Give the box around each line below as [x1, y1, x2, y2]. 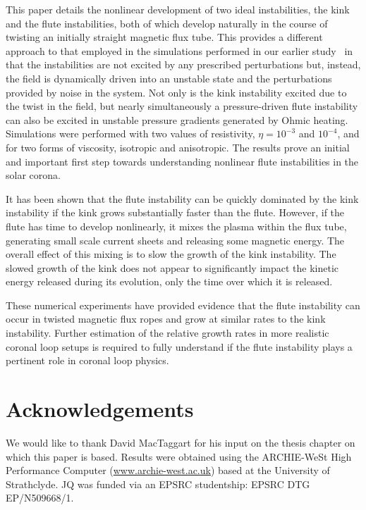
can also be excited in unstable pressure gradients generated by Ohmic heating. [6, 112, 348, 127]
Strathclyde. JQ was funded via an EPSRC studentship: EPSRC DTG [6, 476, 310, 491]
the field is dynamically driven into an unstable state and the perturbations [6, 70, 332, 85]
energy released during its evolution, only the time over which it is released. [6, 274, 333, 289]
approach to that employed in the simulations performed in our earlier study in [6, 43, 353, 58]
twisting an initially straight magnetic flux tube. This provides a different [6, 30, 323, 44]
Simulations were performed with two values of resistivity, [6, 126, 255, 141]
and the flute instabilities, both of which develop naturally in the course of [6, 15, 328, 30]
